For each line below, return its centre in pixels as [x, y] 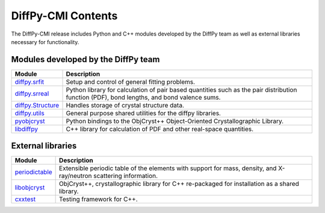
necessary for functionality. [45, 42]
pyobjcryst [30, 121]
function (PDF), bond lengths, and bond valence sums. [143, 97]
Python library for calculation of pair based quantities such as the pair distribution [181, 89]
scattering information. [126, 176]
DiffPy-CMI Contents [64, 16]
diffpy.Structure [37, 105]
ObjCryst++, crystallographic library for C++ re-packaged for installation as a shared [179, 184]
